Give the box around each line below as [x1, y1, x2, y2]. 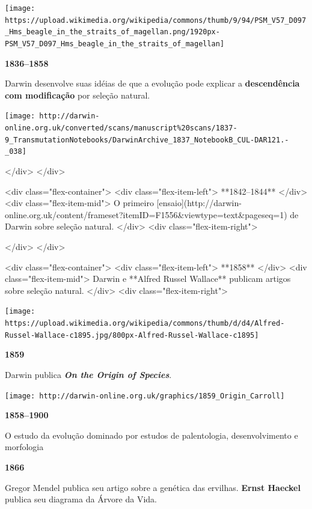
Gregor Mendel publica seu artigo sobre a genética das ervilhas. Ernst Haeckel [5, 481, 301, 493]
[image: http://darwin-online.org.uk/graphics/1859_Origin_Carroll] [5, 391, 285, 400]
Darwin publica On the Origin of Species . [5, 368, 172, 380]
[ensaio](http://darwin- [156, 197, 242, 209]
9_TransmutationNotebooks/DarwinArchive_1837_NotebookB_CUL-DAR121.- [5, 135, 289, 144]
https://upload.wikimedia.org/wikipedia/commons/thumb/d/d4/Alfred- [5, 319, 285, 328]
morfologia [5, 440, 44, 453]
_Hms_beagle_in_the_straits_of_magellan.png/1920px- [5, 28, 220, 37]
